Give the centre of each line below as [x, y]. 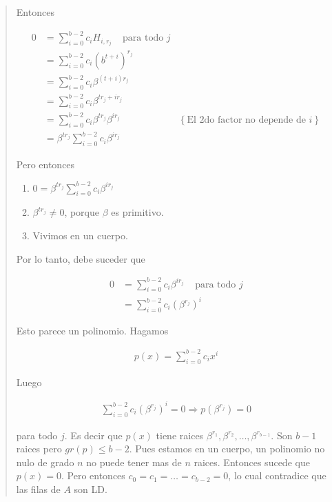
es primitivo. [137, 212]
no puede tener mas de [134, 462]
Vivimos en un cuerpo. [80, 235]
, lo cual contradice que [277, 475]
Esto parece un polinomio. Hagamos [92, 330]
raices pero [39, 449]
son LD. [91, 489]
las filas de [38, 489]
